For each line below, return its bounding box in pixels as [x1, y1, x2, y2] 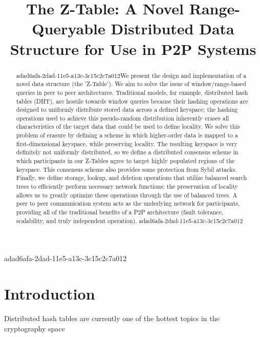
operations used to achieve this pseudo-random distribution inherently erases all [16, 113, 229, 122]
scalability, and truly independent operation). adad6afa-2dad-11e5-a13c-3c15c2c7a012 [16, 216, 243, 225]
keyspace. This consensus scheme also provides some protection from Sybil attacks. [16, 165, 237, 173]
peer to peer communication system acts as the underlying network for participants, [16, 199, 240, 208]
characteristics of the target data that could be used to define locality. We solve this [16, 122, 240, 131]
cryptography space [4, 323, 65, 333]
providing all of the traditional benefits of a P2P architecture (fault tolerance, [16, 208, 224, 216]
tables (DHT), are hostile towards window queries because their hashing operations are [16, 96, 248, 105]
